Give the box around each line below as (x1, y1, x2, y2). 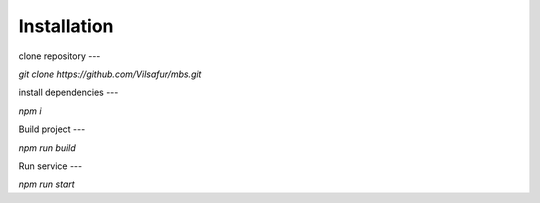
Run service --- (18, 160, 83, 172)
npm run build (18, 141, 77, 154)
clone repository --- (18, 50, 101, 62)
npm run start (18, 178, 75, 190)
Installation (18, 15, 114, 37)
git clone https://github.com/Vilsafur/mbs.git (18, 68, 202, 80)
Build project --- (18, 123, 86, 135)
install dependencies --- (18, 86, 119, 99)
